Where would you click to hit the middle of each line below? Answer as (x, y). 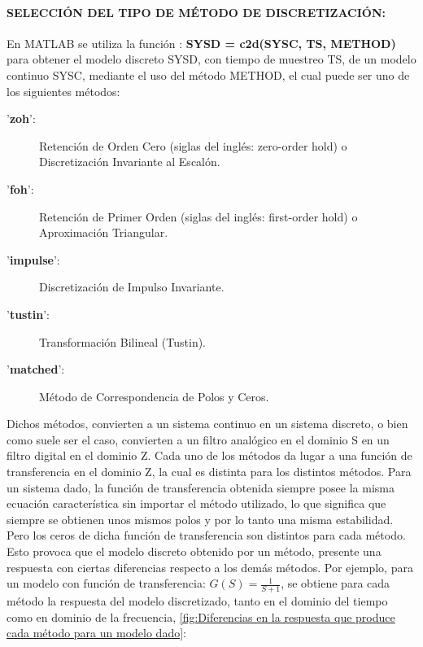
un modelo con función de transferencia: (106, 583)
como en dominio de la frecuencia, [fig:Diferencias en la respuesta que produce (201, 616)
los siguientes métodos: (63, 91)
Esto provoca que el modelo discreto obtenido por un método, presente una (194, 551)
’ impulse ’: (33, 259)
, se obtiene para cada (336, 583)
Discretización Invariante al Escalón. (130, 162)
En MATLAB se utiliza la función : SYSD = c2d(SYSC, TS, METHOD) (201, 43)
